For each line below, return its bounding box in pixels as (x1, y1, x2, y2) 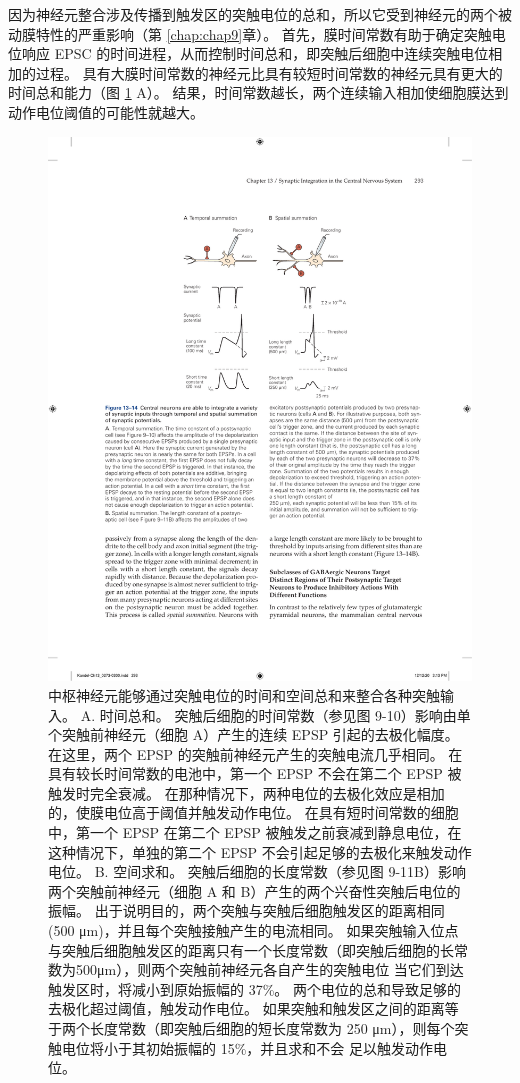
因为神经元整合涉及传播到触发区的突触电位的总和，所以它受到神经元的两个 (8, 4, 498, 24)
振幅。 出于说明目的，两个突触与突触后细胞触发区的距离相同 (48, 900, 445, 921)
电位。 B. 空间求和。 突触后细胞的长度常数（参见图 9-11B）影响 (48, 861, 467, 882)
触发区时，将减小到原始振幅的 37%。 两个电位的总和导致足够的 (48, 978, 461, 999)
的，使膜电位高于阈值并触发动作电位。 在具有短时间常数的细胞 (48, 802, 459, 823)
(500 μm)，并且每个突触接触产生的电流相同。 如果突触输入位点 (48, 920, 459, 941)
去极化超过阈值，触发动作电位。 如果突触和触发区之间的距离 (48, 998, 445, 1019)
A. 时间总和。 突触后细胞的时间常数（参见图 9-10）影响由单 (80, 704, 471, 725)
